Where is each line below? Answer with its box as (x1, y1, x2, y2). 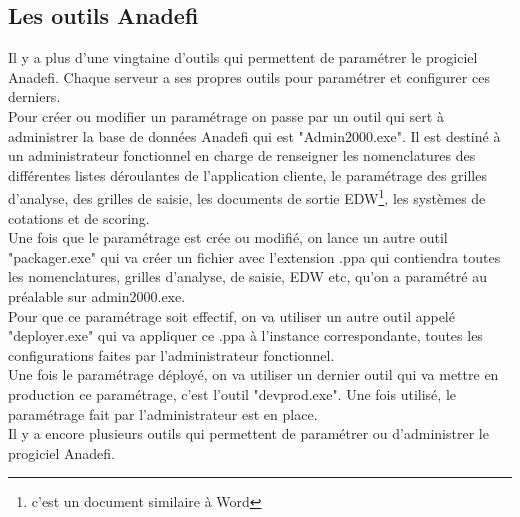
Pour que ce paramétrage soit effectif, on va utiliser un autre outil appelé (8, 305, 455, 326)
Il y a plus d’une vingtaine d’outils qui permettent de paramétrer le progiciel (8, 47, 478, 68)
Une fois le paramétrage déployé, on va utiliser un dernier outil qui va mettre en (8, 364, 499, 385)
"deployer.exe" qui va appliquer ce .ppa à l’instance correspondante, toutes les (8, 325, 483, 346)
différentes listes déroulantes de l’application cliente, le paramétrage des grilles (8, 164, 487, 185)
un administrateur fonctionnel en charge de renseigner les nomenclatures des (8, 145, 476, 166)
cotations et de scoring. (8, 207, 150, 228)
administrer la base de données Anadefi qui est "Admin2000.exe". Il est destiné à (8, 125, 501, 146)
